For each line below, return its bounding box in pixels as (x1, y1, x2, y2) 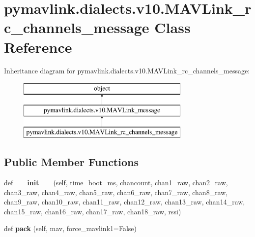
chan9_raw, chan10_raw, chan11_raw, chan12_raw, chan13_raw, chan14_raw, (4, 197, 245, 207)
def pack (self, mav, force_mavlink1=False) (4, 223, 137, 233)
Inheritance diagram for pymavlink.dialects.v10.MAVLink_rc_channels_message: (4, 65, 250, 75)
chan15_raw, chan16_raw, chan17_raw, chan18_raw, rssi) (4, 206, 181, 217)
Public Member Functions (4, 154, 139, 169)
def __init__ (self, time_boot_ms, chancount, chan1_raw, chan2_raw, (4, 177, 228, 188)
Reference (4, 36, 72, 57)
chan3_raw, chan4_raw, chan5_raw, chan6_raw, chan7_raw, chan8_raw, (4, 187, 228, 197)
